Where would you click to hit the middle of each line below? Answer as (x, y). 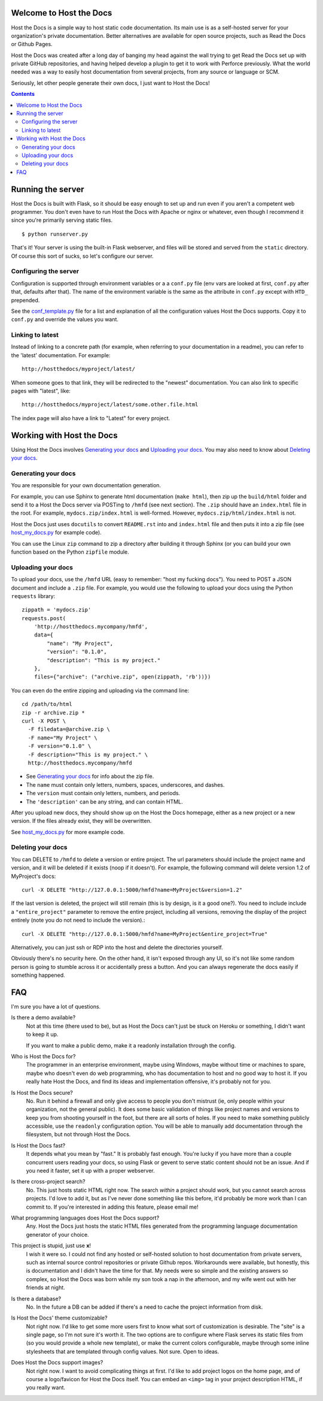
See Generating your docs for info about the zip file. (90, 777)
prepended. (25, 300)
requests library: (33, 596)
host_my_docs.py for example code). (56, 533)
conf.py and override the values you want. (65, 319)
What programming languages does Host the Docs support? (85, 1218)
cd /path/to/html (47, 704)
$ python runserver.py (55, 234)
